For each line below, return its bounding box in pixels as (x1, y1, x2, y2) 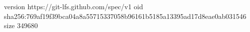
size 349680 (4, 20, 38, 31)
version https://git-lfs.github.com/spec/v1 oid (4, 1, 143, 11)
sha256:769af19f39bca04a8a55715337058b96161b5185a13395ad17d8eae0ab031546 (4, 11, 247, 21)
